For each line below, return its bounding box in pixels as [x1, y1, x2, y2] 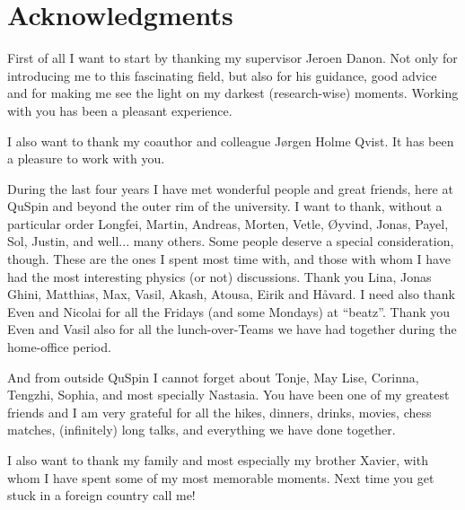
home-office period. [7, 338, 111, 356]
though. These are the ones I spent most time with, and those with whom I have [7, 250, 451, 268]
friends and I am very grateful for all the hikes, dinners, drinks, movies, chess [7, 402, 432, 421]
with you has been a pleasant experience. [7, 101, 232, 119]
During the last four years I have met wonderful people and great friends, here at [7, 179, 453, 198]
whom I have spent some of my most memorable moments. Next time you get [7, 468, 434, 487]
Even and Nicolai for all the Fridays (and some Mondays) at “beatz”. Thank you [7, 302, 451, 321]
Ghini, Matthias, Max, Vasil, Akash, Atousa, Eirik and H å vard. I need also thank [7, 285, 455, 303]
